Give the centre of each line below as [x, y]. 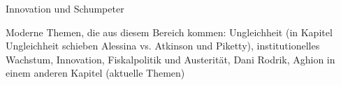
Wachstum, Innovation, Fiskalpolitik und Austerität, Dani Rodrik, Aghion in [170, 59]
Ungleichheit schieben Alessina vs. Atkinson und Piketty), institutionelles [163, 46]
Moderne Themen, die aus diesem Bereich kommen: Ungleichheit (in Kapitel [169, 32]
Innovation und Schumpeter [65, 8]
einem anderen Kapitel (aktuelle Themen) [95, 73]
